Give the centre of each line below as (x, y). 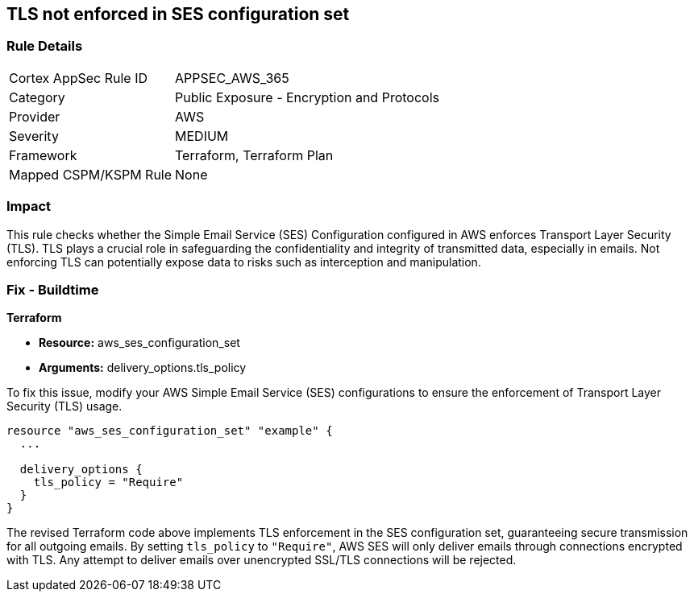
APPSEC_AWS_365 (232, 78)
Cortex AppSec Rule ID (79, 78)
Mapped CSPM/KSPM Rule (91, 174)
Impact (29, 206)
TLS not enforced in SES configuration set (178, 14)
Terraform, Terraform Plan (254, 155)
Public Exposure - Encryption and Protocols (307, 97)
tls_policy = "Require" (108, 483)
